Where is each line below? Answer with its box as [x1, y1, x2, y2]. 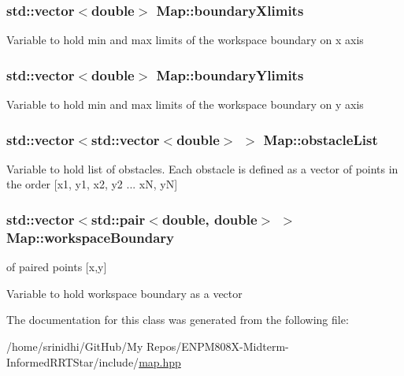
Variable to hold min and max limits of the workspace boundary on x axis [6, 32, 364, 48]
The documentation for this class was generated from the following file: [6, 311, 349, 328]
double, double [161, 209, 258, 229]
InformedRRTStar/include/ [6, 353, 139, 370]
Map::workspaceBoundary [6, 227, 175, 247]
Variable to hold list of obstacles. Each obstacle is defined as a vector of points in [6, 160, 398, 177]
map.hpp [139, 353, 181, 370]
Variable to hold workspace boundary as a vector [6, 285, 243, 301]
